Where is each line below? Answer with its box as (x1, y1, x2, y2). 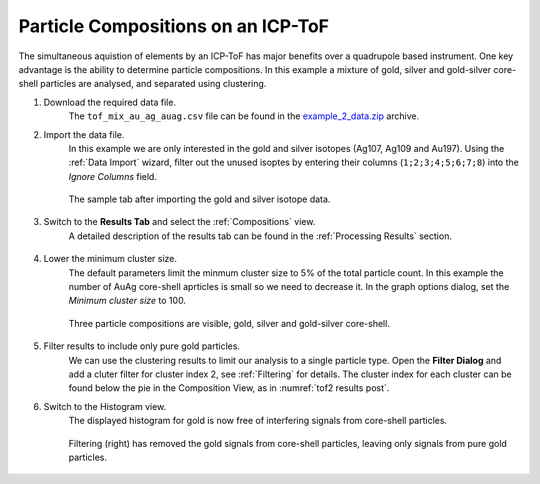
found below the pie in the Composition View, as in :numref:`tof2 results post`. (68, 382, 390, 394)
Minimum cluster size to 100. (68, 295, 187, 307)
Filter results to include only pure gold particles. (43, 340, 240, 352)
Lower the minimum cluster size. (43, 253, 178, 265)
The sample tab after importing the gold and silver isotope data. (68, 193, 331, 205)
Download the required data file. (43, 96, 177, 108)
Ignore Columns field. (68, 170, 157, 182)
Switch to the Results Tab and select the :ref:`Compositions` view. (43, 216, 316, 228)
